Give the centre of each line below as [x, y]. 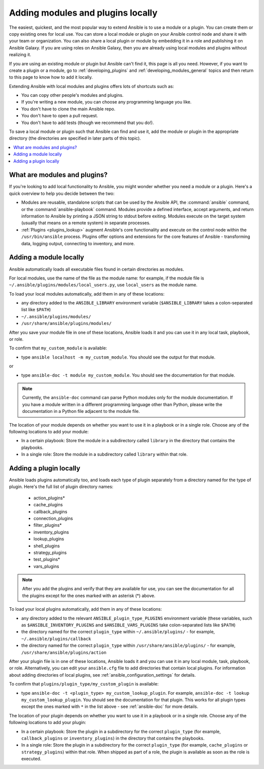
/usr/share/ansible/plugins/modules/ [66, 323]
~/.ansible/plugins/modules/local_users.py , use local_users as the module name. [103, 285]
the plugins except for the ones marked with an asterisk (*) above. [89, 596]
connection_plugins [53, 518]
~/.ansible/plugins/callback [56, 639]
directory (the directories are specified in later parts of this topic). [75, 138]
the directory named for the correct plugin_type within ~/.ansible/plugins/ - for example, [118, 632]
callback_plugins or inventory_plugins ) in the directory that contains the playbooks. [113, 738]
